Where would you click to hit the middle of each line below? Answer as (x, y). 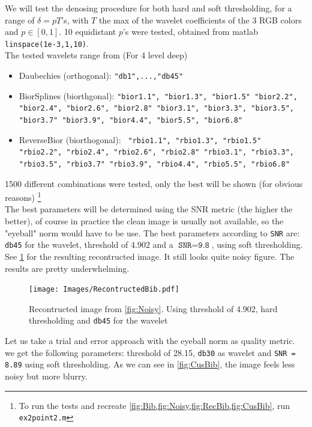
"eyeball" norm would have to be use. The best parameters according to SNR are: (152, 232)
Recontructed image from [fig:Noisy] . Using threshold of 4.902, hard (153, 308)
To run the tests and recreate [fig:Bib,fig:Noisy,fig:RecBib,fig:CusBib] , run (154, 405)
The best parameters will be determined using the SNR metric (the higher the (149, 209)
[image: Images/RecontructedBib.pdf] (104, 290)
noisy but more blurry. (46, 376)
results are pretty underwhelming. (67, 268)
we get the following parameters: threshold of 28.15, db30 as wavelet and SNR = (150, 352)
